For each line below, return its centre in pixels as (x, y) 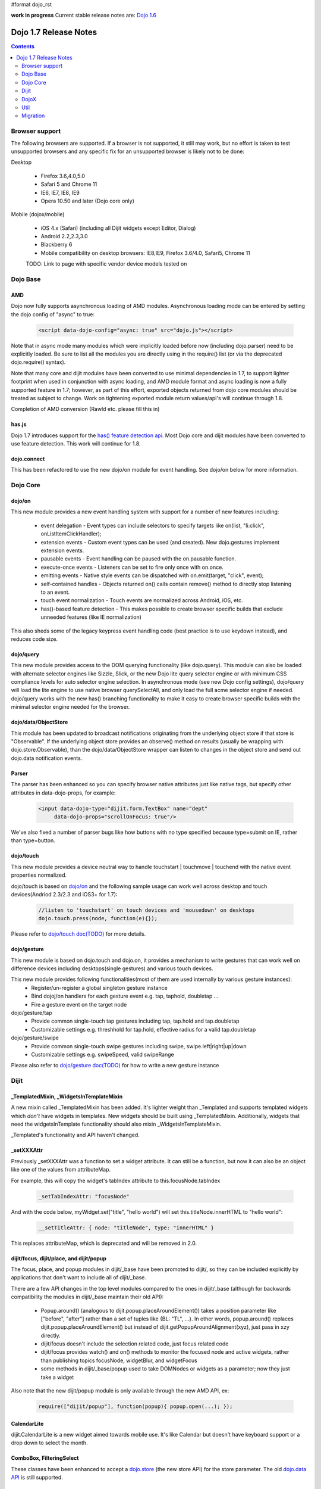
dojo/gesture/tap (32, 1013)
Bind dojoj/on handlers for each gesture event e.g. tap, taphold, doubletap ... (125, 996)
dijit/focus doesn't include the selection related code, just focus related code (135, 1344)
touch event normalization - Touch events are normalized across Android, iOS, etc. (142, 600)
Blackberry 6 (56, 245)
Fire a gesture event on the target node (79, 1004)
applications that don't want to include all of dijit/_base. (79, 1278)
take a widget (57, 1377)
